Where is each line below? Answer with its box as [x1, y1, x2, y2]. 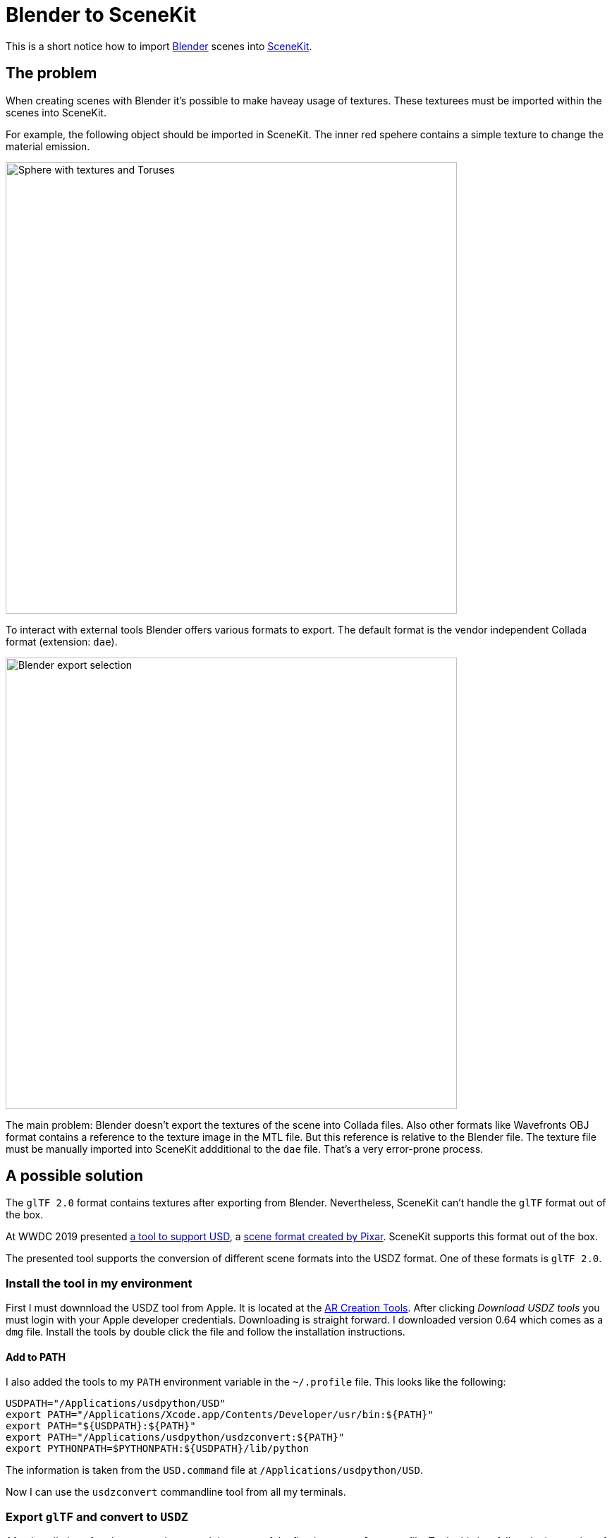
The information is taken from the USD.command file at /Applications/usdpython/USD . [6, 1464, 423, 1477]
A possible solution [6, 1167, 144, 1185]
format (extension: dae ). [6, 635, 118, 648]
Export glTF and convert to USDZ [6, 1509, 188, 1524]
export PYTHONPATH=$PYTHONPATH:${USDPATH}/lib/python [6, 1443, 309, 1455]
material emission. [6, 140, 90, 152]
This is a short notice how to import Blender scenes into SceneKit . [6, 40, 312, 52]
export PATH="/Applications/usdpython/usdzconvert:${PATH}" [6, 1431, 345, 1443]
